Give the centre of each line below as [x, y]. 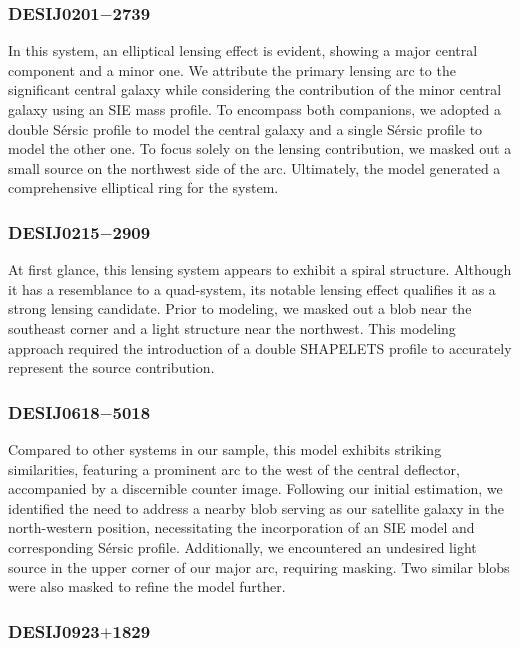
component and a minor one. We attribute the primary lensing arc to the [232, 69]
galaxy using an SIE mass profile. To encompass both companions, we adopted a [255, 109]
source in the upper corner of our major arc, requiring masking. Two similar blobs [259, 566]
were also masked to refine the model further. [147, 586]
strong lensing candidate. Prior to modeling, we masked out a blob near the [240, 308]
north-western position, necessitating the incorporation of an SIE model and [241, 527]
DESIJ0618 [54, 411]
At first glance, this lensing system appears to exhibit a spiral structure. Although [260, 269]
